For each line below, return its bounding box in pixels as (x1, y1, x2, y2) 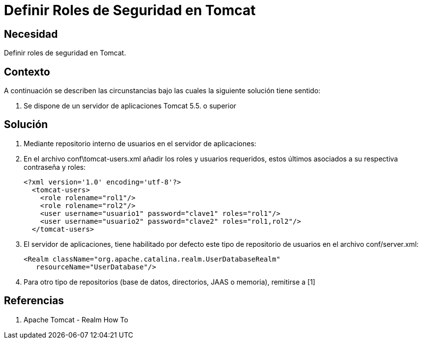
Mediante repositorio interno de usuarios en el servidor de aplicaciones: (24, 139, 256, 148)
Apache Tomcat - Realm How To (24, 315, 128, 324)
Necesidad (4, 27, 58, 40)
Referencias (4, 294, 64, 307)
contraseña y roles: (24, 162, 86, 171)
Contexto (4, 65, 50, 78)
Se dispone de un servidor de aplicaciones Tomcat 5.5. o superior (24, 102, 236, 110)
